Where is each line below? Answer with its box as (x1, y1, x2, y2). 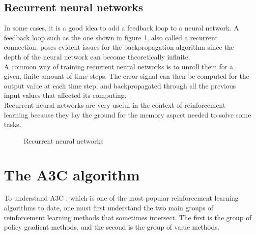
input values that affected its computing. (4, 90, 127, 100)
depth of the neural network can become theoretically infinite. (4, 51, 190, 61)
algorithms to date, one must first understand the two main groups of (4, 203, 213, 213)
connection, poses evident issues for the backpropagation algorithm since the (4, 42, 234, 52)
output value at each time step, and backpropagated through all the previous (4, 80, 236, 90)
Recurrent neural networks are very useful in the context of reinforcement (4, 99, 226, 110)
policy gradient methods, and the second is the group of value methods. (4, 222, 220, 232)
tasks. (4, 119, 21, 129)
